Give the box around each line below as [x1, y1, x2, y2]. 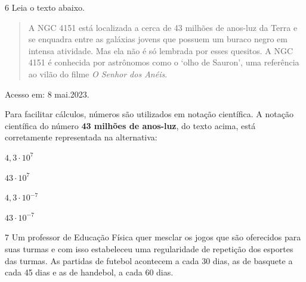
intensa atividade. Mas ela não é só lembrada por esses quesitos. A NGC [28, 44, 293, 57]
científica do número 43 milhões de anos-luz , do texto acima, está [5, 119, 256, 131]
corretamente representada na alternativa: [5, 131, 157, 143]
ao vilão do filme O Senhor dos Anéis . [28, 67, 168, 80]
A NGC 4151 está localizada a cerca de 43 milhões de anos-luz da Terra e [28, 21, 298, 33]
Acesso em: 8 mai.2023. [5, 87, 89, 100]
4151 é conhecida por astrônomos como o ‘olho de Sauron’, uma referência [28, 56, 299, 68]
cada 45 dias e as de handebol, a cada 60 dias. [5, 266, 174, 278]
